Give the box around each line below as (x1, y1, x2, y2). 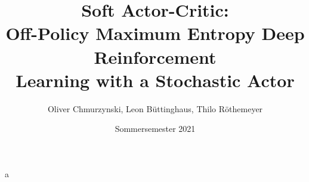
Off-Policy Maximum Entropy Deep (5, 21, 305, 45)
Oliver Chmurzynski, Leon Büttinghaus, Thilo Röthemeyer (47, 102, 263, 115)
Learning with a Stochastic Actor (16, 67, 295, 92)
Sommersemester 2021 (115, 122, 196, 135)
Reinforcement (94, 44, 217, 69)
